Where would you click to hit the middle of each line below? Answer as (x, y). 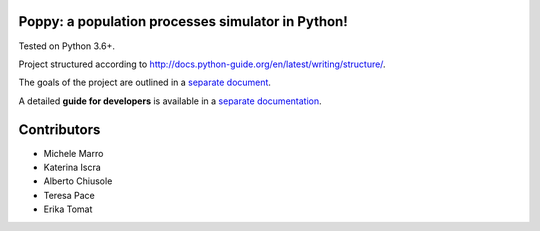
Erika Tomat (68, 209)
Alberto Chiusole (78, 181)
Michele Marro (73, 153)
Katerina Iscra (72, 167)
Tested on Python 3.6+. (66, 46)
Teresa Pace (69, 195)
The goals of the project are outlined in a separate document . (145, 82)
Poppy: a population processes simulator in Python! (183, 21)
